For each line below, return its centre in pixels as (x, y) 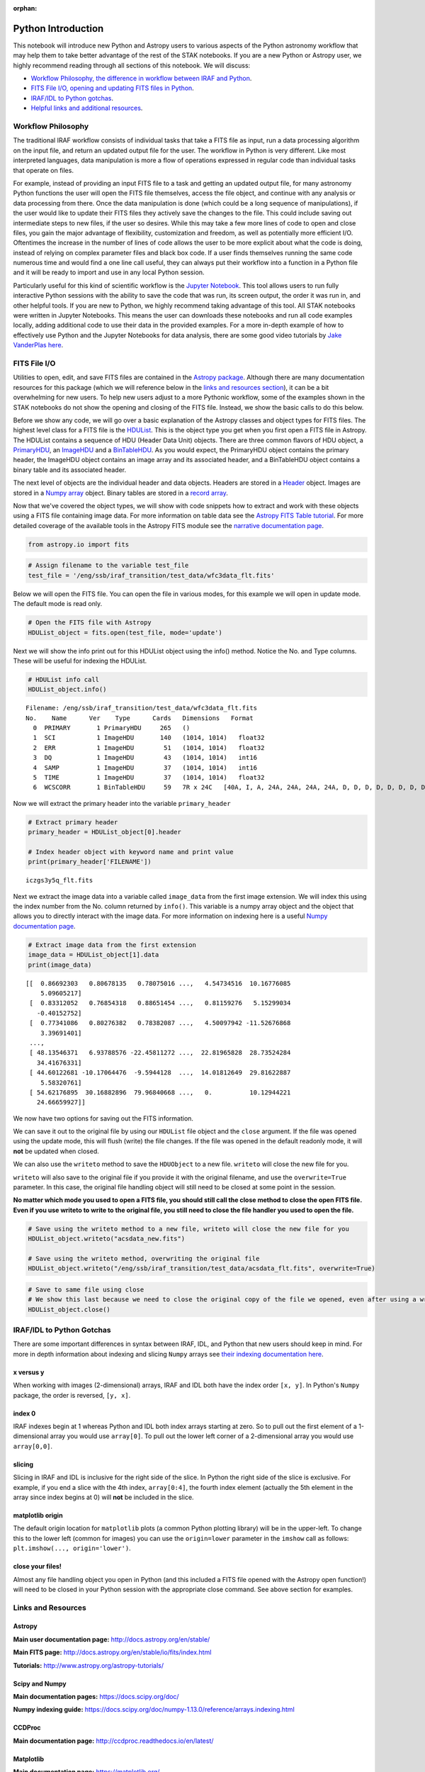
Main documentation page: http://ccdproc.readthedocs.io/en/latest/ (113, 1741)
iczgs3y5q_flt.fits (59, 880)
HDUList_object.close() (69, 1309)
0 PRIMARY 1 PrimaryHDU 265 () (112, 728)
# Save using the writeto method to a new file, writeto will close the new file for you (189, 1229)
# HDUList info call (63, 679)
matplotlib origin (38, 1515)
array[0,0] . (33, 1446)
